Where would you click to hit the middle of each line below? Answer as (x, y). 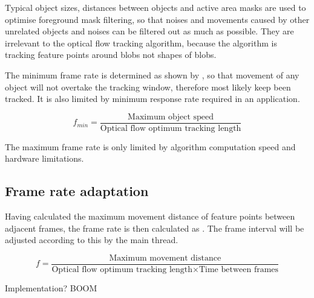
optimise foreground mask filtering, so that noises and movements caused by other (157, 19)
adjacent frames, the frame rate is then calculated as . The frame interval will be (155, 228)
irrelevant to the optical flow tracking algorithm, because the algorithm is (141, 43)
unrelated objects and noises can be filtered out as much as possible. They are (149, 31)
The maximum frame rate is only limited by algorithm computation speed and (150, 146)
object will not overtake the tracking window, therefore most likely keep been (148, 87)
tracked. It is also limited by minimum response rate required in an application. (152, 99)
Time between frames (239, 270)
